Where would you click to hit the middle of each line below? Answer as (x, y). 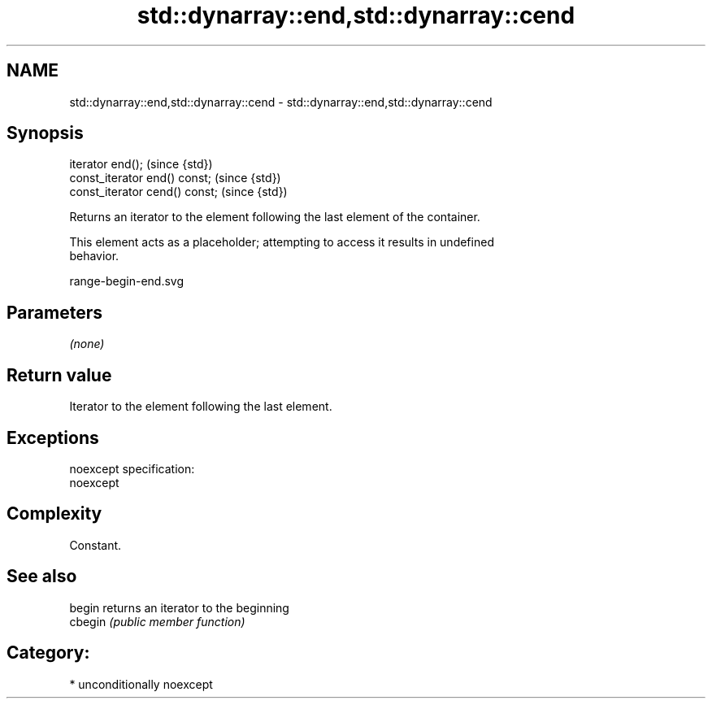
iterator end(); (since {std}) (141, 164)
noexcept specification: (132, 468)
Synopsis (45, 133)
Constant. (96, 545)
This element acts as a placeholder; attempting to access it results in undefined (282, 242)
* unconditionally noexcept (141, 684)
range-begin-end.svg (127, 281)
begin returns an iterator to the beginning (179, 607)
